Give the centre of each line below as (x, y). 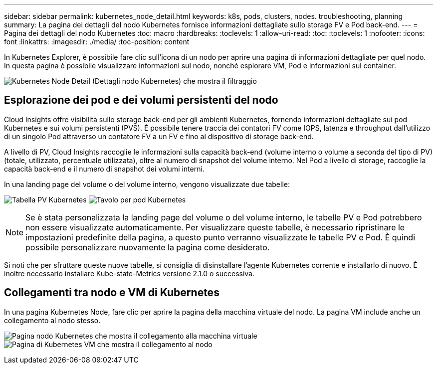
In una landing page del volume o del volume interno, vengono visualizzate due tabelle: (147, 184)
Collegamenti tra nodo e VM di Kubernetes (112, 293)
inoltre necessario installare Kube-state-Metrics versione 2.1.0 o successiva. (129, 273)
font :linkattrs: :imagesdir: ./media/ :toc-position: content (97, 42)
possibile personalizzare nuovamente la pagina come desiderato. (148, 247)
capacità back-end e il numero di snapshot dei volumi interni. (104, 169)
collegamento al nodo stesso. (52, 320)
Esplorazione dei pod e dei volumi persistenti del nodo (141, 100)
